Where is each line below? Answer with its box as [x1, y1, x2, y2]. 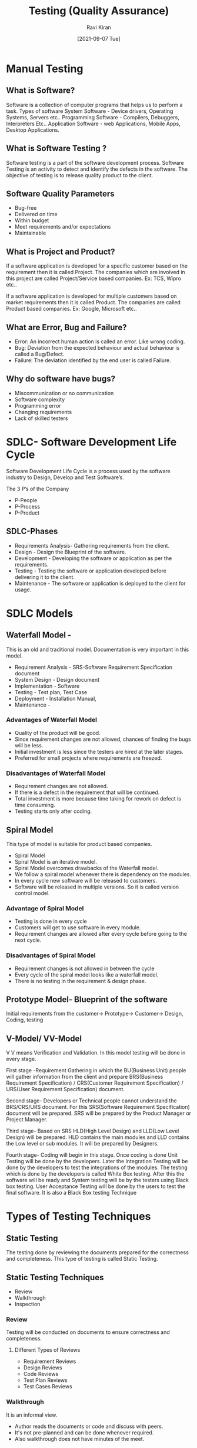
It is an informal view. [6, 1411, 58, 1418]
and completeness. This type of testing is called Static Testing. [6, 1255, 158, 1262]
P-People [14, 496, 38, 503]
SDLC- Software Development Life [6, 435, 177, 448]
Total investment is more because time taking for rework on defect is [14, 795, 181, 802]
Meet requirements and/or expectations [14, 223, 111, 230]
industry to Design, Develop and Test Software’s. [6, 474, 125, 481]
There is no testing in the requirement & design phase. [14, 977, 146, 984]
